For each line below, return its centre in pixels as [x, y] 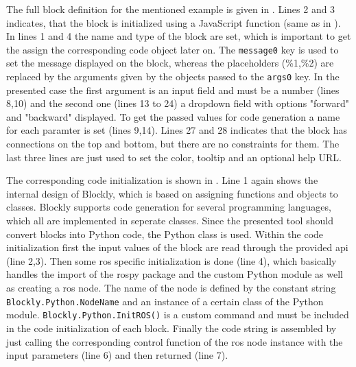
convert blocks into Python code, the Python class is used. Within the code [165, 234]
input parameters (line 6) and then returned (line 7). [117, 355]
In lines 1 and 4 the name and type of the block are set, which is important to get [179, 36]
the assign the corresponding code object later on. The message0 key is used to [173, 49]
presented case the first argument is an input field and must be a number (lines [173, 90]
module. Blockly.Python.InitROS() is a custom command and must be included [178, 315]
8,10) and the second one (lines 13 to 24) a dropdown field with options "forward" [178, 103]
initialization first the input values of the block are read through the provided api [177, 247]
